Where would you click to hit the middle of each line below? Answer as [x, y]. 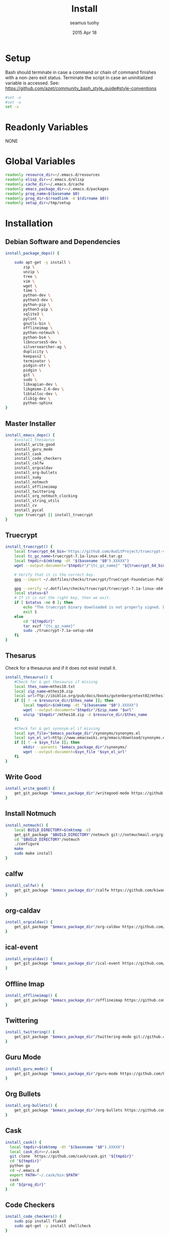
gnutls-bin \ [37, 323]
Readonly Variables [47, 127]
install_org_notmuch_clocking [46, 496]
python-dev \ [37, 296]
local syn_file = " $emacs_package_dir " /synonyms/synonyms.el [77, 733]
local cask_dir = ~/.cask [34, 1152]
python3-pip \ [38, 309]
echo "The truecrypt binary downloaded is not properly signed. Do [95, 607]
